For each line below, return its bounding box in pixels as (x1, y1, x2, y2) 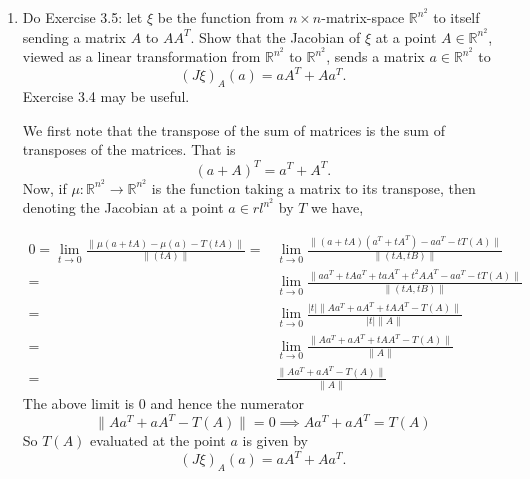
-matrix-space (321, 7, 405, 28)
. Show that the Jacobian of (190, 26, 361, 47)
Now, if (22, 177, 67, 198)
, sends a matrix (326, 46, 425, 67)
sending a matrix (22, 26, 126, 47)
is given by (242, 430, 308, 451)
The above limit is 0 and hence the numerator (22, 393, 305, 414)
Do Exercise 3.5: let (22, 7, 143, 28)
